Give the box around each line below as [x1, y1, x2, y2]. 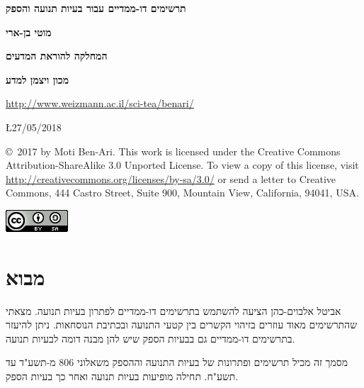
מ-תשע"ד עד [6, 355, 56, 370]
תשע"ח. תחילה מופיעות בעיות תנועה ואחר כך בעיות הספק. [6, 369, 239, 384]
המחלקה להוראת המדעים [6, 48, 108, 63]
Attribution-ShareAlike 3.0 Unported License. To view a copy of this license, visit [6, 157, 359, 172]
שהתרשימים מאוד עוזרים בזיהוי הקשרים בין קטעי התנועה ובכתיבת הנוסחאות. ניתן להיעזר [6, 317, 358, 332]
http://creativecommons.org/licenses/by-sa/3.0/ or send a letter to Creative [6, 171, 336, 186]
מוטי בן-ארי [6, 24, 52, 39]
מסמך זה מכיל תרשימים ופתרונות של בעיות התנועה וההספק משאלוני [76, 355, 348, 370]
